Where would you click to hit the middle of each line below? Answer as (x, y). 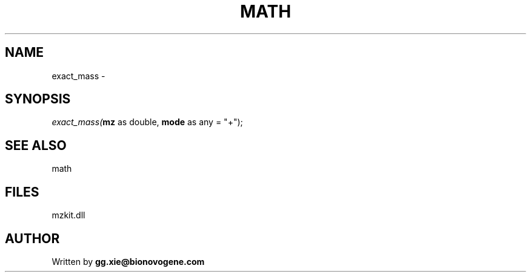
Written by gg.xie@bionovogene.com (128, 261)
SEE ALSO (36, 145)
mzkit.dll (68, 215)
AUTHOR (32, 238)
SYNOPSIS (38, 99)
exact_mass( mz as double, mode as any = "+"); (147, 122)
